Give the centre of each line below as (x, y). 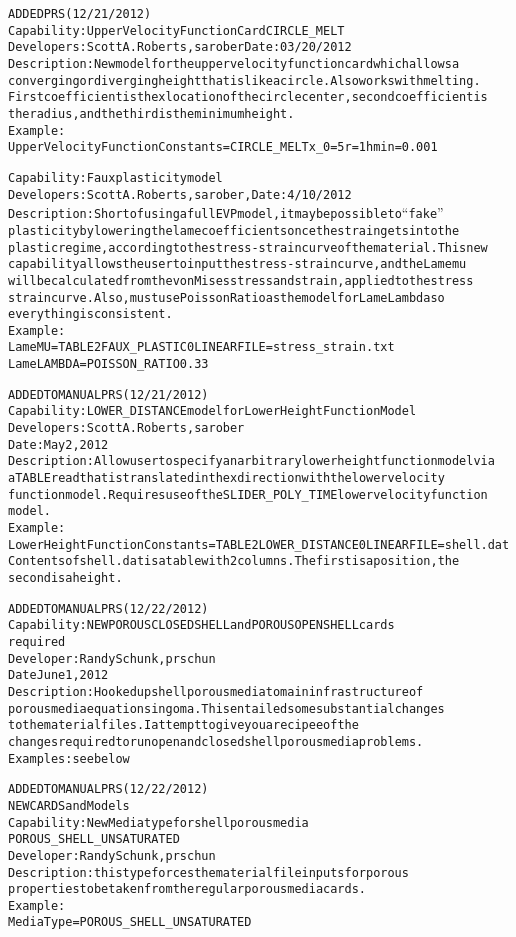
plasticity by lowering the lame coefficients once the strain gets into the (234, 230)
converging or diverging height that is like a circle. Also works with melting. (244, 80)
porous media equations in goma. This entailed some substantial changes (226, 708)
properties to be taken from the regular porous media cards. (187, 889)
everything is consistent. (90, 314)
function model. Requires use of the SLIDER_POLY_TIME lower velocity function (248, 494)
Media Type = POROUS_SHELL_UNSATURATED (130, 922)
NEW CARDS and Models (69, 805)
